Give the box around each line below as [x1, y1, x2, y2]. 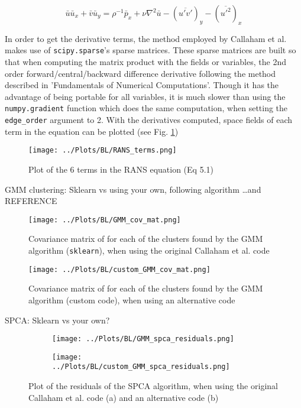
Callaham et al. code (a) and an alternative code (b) [28, 391, 219, 403]
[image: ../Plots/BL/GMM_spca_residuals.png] [52, 335, 234, 344]
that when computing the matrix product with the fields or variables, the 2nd [5, 56, 286, 68]
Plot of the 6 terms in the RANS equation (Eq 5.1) [28, 163, 213, 175]
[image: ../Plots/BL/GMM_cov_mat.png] [28, 215, 181, 224]
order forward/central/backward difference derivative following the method [5, 67, 276, 79]
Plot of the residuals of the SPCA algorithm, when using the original [28, 380, 278, 392]
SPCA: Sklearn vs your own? [5, 313, 110, 326]
